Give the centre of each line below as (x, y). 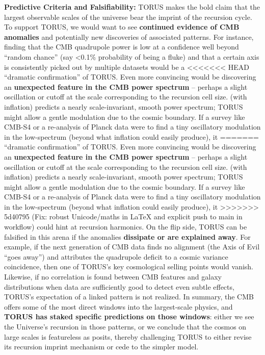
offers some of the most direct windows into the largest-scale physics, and (118, 306)
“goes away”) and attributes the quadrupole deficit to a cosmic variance (116, 256)
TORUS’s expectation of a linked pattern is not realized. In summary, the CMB (129, 297)
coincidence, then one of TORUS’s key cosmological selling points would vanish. (129, 267)
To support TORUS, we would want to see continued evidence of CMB (122, 27)
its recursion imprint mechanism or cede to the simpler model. (101, 347)
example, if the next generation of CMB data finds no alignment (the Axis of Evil (132, 247)
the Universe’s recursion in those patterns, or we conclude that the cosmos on (125, 326)
